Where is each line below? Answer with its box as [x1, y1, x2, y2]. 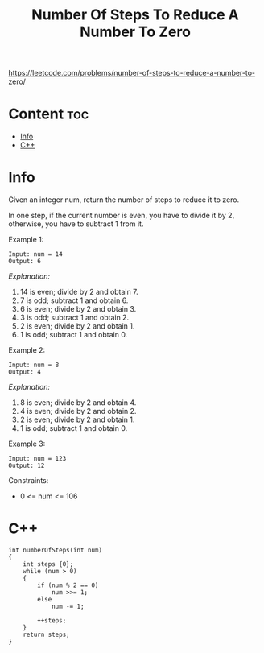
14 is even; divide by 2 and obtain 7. [19, 287, 138, 297]
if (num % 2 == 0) [37, 581, 99, 589]
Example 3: [8, 439, 46, 448]
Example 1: [8, 235, 44, 245]
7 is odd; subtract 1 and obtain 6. [19, 296, 129, 305]
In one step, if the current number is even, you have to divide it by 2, [8, 211, 235, 221]
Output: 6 [8, 258, 42, 266]
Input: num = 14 [8, 250, 63, 258]
